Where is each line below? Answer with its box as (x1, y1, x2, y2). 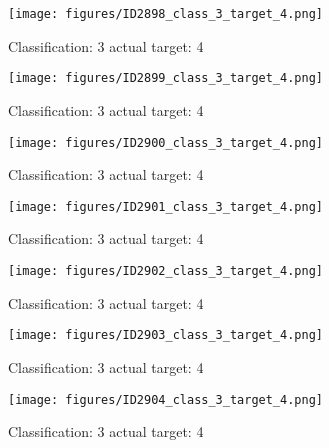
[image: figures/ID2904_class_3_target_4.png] (8, 392, 323, 407)
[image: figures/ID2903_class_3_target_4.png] (8, 328, 323, 343)
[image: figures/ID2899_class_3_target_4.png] (8, 71, 323, 86)
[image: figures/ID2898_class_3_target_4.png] (8, 7, 323, 21)
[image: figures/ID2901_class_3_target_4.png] (8, 199, 323, 214)
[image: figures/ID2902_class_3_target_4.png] (8, 264, 323, 278)
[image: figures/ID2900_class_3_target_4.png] (8, 135, 323, 150)
